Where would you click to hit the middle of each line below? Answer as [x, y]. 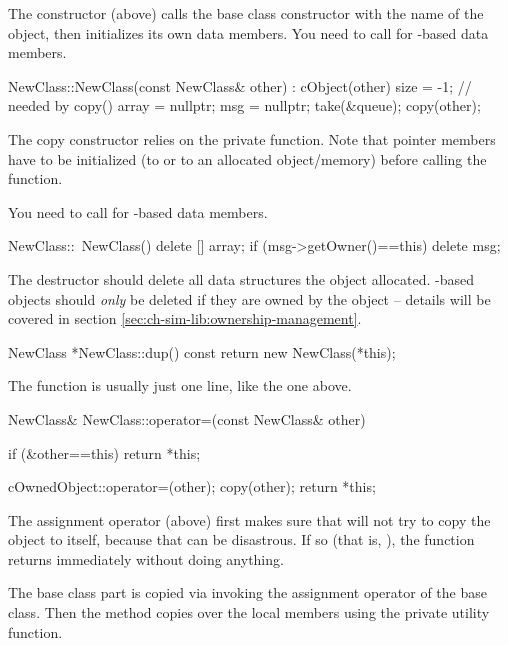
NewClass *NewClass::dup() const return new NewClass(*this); [202, 351]
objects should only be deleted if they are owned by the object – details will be [249, 298]
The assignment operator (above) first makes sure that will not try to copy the [249, 519]
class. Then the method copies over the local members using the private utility [249, 612]
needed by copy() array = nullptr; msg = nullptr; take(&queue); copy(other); [244, 105]
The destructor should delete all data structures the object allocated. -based [241, 278]
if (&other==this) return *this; [104, 452]
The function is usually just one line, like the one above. [180, 385]
